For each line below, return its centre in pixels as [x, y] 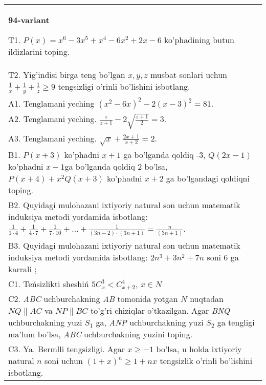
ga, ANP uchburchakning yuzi [150, 322]
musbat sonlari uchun [189, 75]
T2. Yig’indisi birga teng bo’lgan [67, 75]
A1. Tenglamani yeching [51, 103]
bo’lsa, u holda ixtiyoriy [199, 349]
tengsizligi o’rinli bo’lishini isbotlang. [124, 86]
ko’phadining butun [199, 40]
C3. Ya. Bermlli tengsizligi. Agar [66, 349]
